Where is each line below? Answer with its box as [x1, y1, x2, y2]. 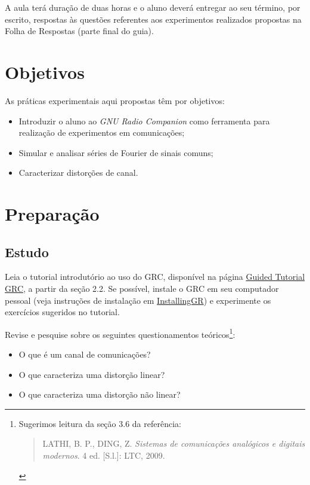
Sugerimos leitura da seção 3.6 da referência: [18, 417, 181, 429]
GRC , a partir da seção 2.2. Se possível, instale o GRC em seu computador [5, 282, 279, 295]
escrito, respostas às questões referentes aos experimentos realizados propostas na [5, 13, 302, 25]
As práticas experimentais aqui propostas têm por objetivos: [5, 94, 225, 106]
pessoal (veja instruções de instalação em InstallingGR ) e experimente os [5, 294, 271, 306]
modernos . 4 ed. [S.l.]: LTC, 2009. [42, 449, 165, 462]
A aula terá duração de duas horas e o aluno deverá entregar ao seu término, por [5, 1, 300, 13]
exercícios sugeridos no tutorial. [5, 306, 120, 318]
